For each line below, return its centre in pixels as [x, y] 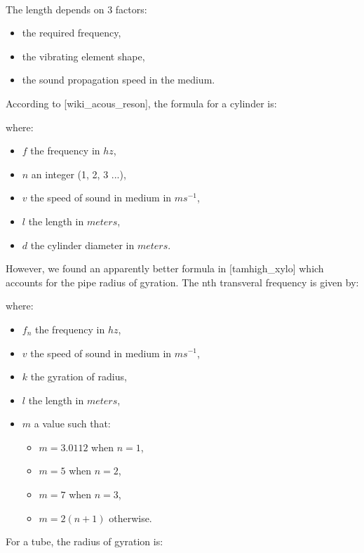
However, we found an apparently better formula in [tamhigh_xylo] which [165, 268]
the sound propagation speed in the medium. [119, 80]
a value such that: [72, 424]
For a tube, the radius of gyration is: [85, 541]
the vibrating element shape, [83, 56]
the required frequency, [72, 33]
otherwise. [130, 518]
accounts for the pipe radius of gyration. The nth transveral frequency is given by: [182, 282]
